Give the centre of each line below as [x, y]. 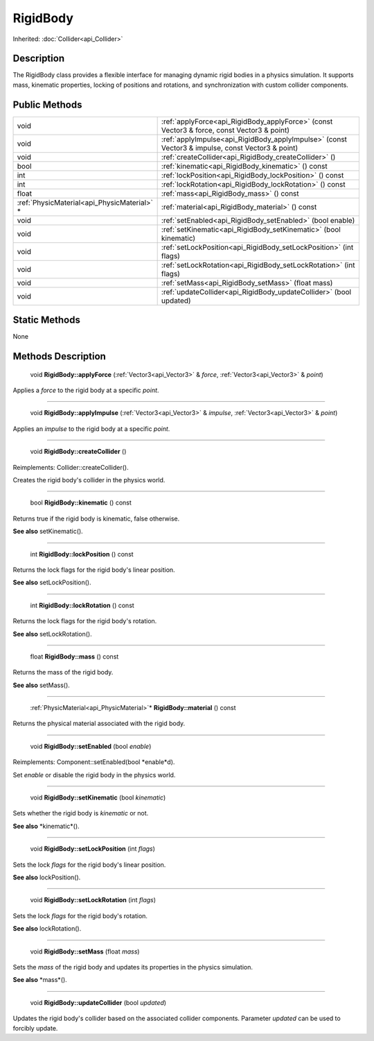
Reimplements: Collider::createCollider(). [71, 467]
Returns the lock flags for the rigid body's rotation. [85, 621]
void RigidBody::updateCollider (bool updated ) [98, 1002]
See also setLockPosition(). [52, 582]
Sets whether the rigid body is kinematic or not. [81, 813]
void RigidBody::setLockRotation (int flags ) [93, 900]
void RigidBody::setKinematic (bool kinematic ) [98, 797]
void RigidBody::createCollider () [78, 452]
